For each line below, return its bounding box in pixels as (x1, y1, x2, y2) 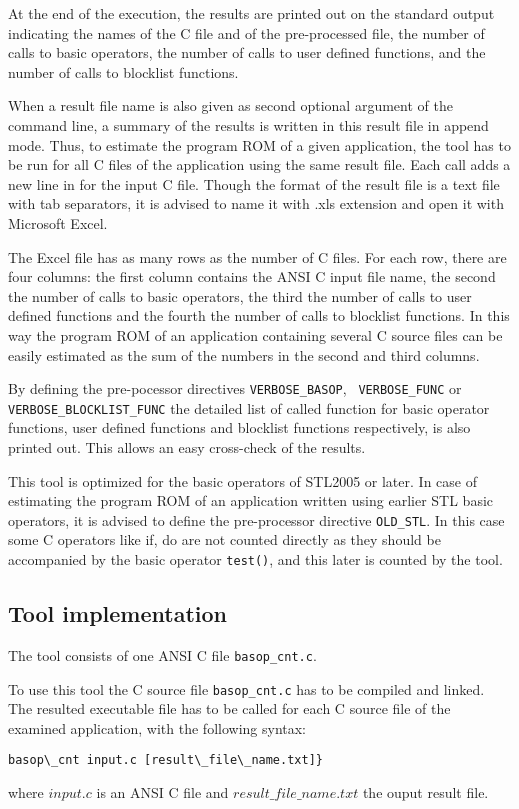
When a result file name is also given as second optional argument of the (8, 95, 453, 116)
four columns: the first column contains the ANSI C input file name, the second (8, 266, 496, 287)
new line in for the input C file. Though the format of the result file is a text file (8, 173, 500, 194)
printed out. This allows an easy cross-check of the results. (8, 437, 366, 457)
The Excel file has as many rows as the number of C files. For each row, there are (8, 246, 507, 267)
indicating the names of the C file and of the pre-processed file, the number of (8, 22, 485, 43)
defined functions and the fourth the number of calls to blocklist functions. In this (8, 305, 510, 326)
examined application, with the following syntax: (8, 717, 307, 738)
